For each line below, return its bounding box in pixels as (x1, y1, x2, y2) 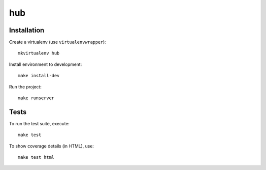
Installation (9, 26, 44, 34)
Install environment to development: (9, 61, 82, 67)
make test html (18, 155, 55, 160)
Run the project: (9, 84, 42, 89)
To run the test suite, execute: (9, 120, 70, 126)
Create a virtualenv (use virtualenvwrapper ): (9, 39, 106, 45)
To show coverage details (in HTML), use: (9, 143, 94, 149)
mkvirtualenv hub (18, 51, 60, 56)
